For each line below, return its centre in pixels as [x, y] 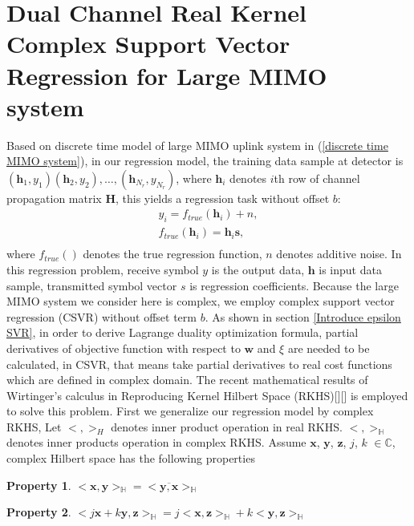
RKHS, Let [34, 426]
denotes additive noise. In [339, 254]
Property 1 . [39, 485]
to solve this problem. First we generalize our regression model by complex [190, 411]
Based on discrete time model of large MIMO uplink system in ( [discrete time [197, 145]
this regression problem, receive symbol [103, 269]
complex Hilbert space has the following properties [131, 458]
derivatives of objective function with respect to [124, 348]
